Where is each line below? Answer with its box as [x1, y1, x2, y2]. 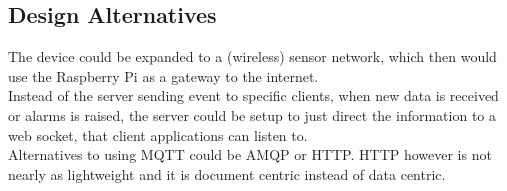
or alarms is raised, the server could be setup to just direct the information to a [8, 104, 496, 125]
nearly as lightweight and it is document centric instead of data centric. [8, 163, 446, 184]
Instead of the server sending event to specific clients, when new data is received [8, 85, 499, 106]
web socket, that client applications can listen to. [8, 124, 308, 145]
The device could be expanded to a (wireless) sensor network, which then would [8, 46, 497, 67]
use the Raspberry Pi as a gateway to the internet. [8, 65, 319, 86]
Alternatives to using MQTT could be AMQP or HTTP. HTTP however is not [8, 144, 492, 165]
